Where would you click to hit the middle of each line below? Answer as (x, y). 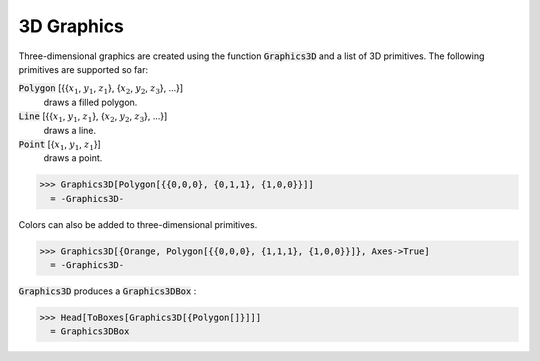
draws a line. (70, 130)
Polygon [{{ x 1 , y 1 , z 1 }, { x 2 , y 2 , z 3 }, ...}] (101, 89)
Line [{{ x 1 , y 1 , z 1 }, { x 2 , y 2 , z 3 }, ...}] (93, 117)
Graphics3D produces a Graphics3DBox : (107, 291)
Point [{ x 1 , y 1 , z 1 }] (60, 145)
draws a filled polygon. (90, 102)
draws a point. (73, 158)
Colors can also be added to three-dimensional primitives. (138, 224)
